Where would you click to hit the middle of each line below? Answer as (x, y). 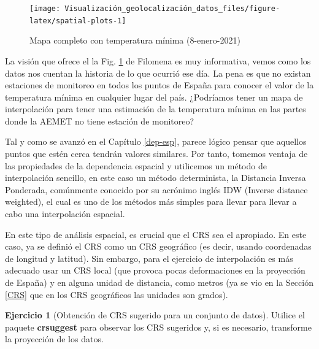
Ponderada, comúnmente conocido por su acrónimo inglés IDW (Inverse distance (156, 189)
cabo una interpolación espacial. (65, 214)
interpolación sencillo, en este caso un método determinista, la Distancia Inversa (156, 178)
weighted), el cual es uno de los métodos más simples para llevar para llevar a (151, 201)
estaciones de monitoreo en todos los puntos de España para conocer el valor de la (159, 85)
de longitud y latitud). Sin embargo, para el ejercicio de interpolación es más (149, 258)
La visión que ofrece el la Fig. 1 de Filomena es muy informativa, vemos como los (158, 60)
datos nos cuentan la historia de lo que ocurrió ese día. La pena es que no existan (158, 73)
